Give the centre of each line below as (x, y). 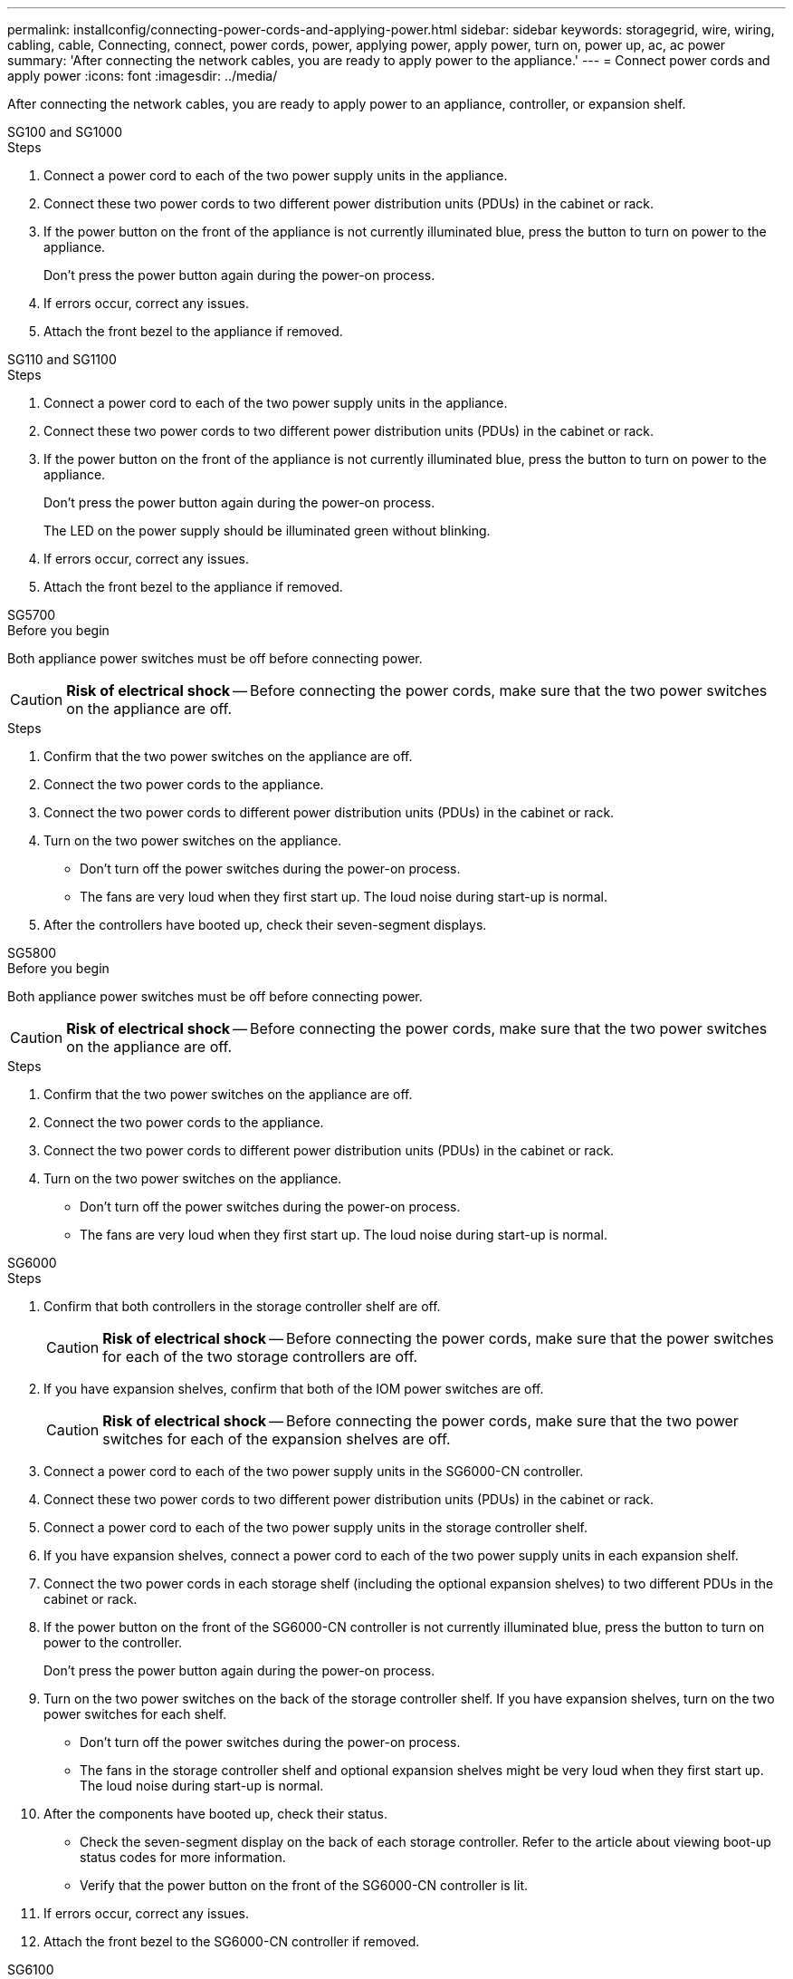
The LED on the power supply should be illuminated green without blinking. (267, 531)
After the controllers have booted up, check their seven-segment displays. (265, 925)
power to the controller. (113, 1642)
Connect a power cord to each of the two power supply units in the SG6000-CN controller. (314, 1471)
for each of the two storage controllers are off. (260, 1356)
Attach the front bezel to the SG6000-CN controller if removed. (232, 1941)
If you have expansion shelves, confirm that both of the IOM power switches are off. (294, 1389)
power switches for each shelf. (135, 1714)
